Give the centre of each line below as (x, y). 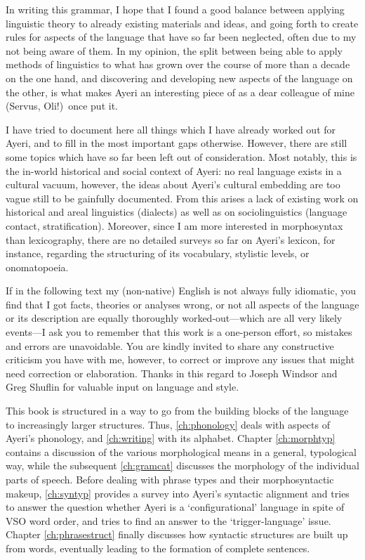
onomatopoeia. (37, 267)
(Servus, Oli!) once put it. (62, 106)
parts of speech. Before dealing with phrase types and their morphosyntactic (170, 479)
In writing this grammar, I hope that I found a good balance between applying (175, 9)
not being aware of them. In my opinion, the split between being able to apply (174, 50)
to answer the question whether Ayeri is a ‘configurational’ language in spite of (175, 507)
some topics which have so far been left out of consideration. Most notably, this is (181, 156)
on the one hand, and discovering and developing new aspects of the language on (179, 78)
